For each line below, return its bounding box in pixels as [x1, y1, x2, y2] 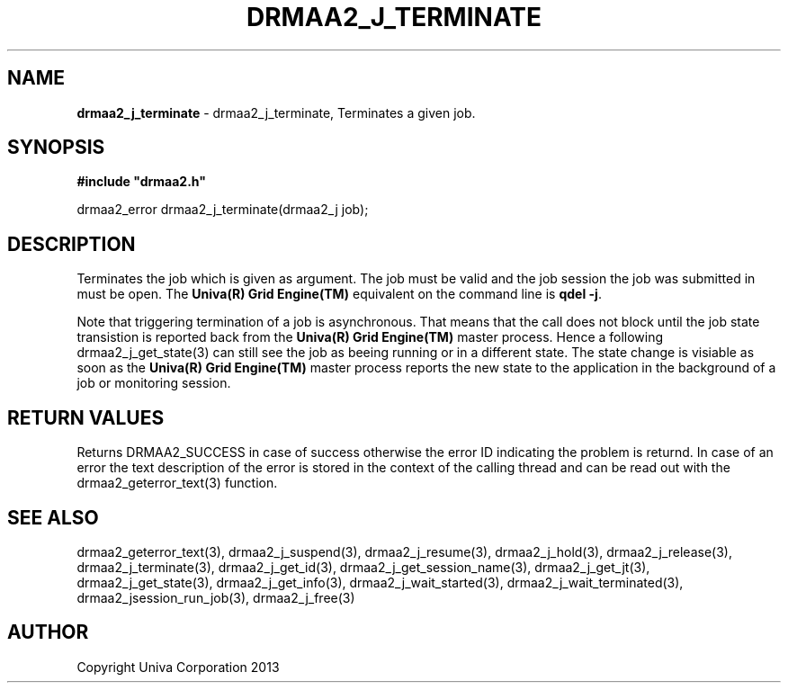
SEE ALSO [7, 506, 99, 529]
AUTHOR [7, 621, 89, 644]
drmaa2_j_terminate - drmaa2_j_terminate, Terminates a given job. [76, 104, 476, 121]
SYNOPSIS [7, 136, 105, 159]
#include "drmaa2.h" [76, 174, 206, 190]
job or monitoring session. [76, 375, 231, 391]
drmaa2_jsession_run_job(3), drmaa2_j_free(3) [76, 589, 355, 605]
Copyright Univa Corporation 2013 [76, 659, 280, 675]
